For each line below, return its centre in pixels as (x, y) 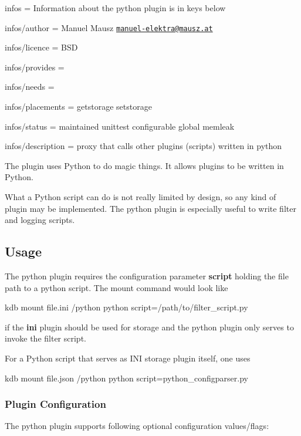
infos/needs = (30, 87)
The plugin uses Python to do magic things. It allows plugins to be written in (144, 165)
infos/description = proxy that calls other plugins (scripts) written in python (143, 146)
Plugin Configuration (55, 404)
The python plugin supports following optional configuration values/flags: (137, 426)
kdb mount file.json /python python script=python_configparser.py (127, 378)
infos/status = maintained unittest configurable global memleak (120, 126)
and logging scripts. (40, 220)
